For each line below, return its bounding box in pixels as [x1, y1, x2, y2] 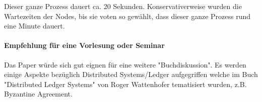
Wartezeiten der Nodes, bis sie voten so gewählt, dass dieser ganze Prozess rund [4, 10, 251, 21]
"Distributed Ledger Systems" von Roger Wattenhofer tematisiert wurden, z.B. [4, 78, 247, 89]
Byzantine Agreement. [4, 88, 73, 99]
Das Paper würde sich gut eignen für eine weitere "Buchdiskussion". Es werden [4, 59, 246, 69]
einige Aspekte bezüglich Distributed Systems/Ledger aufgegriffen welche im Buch [4, 69, 258, 79]
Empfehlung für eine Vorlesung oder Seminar [4, 40, 165, 50]
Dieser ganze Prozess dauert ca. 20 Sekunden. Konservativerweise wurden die [4, 1, 242, 11]
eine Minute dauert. [4, 20, 65, 31]
